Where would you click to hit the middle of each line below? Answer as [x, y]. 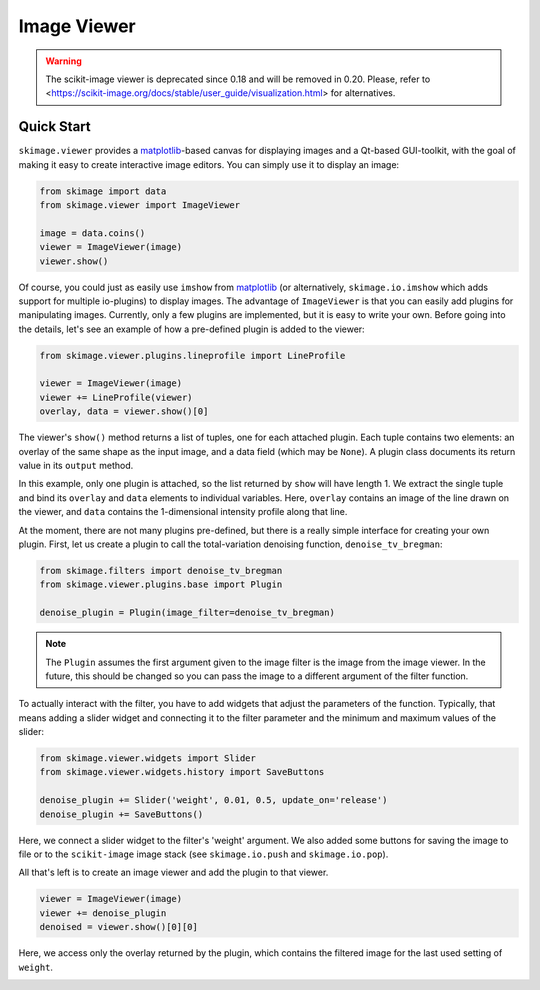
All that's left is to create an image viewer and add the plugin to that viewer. [173, 872]
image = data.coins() [92, 233]
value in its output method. [76, 466]
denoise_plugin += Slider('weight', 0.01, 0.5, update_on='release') [213, 800]
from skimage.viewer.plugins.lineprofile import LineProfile [192, 355]
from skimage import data [103, 191]
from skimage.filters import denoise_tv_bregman [161, 570]
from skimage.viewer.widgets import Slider [148, 758]
